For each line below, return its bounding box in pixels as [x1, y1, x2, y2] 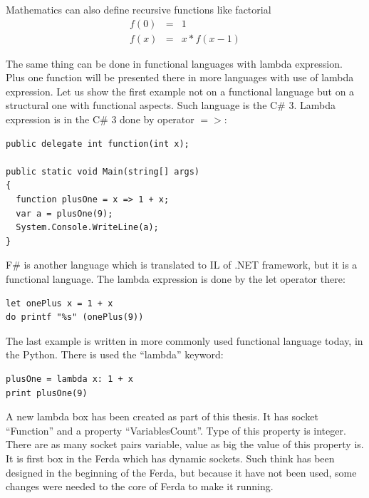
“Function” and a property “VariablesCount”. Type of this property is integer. [6, 422, 346, 437]
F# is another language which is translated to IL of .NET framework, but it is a [6, 257, 358, 272]
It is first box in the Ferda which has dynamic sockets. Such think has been [6, 450, 335, 465]
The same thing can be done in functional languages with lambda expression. [6, 56, 343, 71]
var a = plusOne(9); [16, 208, 113, 219]
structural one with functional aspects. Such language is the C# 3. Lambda [6, 98, 336, 113]
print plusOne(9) [6, 388, 88, 398]
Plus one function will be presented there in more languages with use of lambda [6, 70, 354, 85]
